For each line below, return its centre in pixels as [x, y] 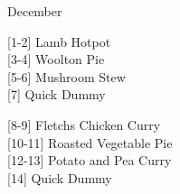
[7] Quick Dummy [57, 94]
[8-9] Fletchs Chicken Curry [84, 124]
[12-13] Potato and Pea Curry [90, 160]
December [35, 11]
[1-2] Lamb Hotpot [59, 41]
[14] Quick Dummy [60, 177]
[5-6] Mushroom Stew [66, 76]
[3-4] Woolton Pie [56, 59]
